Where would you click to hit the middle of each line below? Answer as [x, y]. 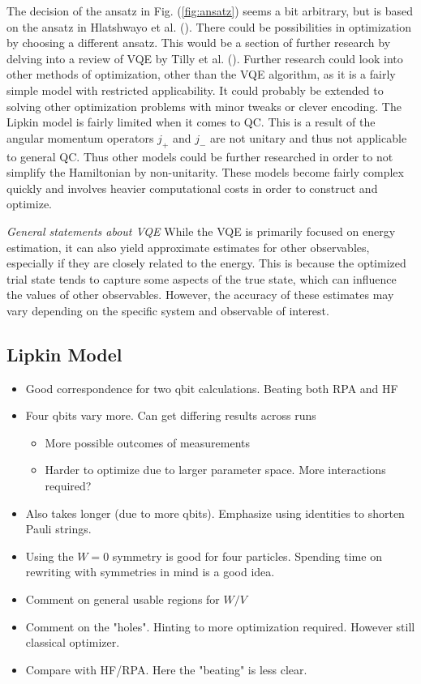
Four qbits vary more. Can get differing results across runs [171, 415]
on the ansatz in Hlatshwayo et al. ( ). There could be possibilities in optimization [209, 26]
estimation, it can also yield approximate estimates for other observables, [188, 247]
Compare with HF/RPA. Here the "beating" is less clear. [166, 669]
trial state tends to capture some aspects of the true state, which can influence [202, 278]
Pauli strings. [58, 529]
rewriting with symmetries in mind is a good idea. [150, 572]
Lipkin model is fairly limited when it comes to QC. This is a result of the [191, 122]
